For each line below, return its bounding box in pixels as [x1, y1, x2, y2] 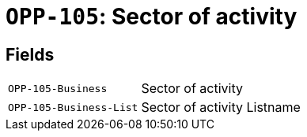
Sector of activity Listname [141, 99, 301, 116]
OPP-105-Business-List [8, 101, 138, 113]
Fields [6, 44, 55, 65]
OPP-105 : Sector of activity [6, 3, 298, 30]
